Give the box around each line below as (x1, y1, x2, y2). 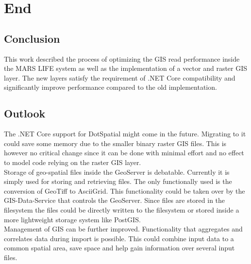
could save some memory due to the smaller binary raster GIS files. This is (4, 138, 227, 148)
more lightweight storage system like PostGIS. (4, 214, 141, 224)
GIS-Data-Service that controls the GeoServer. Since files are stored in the (4, 195, 225, 205)
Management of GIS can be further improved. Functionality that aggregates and (4, 224, 243, 234)
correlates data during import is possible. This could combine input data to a (4, 233, 234, 243)
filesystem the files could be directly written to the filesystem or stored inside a (4, 204, 239, 214)
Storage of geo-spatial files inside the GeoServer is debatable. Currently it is (4, 166, 230, 177)
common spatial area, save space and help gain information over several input (4, 243, 235, 253)
